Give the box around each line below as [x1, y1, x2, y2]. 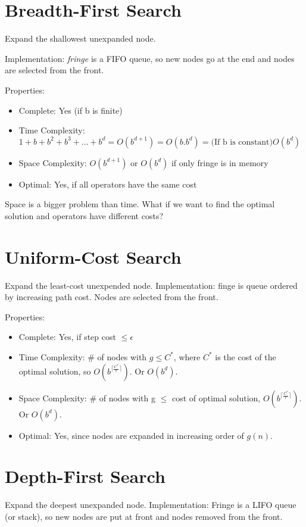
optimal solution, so [18, 364, 91, 377]
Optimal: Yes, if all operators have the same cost [18, 177, 197, 190]
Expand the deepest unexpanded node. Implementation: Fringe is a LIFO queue [5, 498, 296, 511]
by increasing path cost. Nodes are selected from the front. [5, 291, 218, 303]
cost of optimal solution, [171, 391, 261, 404]
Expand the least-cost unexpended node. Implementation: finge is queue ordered [5, 279, 298, 291]
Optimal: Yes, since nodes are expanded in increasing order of [18, 429, 244, 441]
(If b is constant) [211, 138, 273, 146]
